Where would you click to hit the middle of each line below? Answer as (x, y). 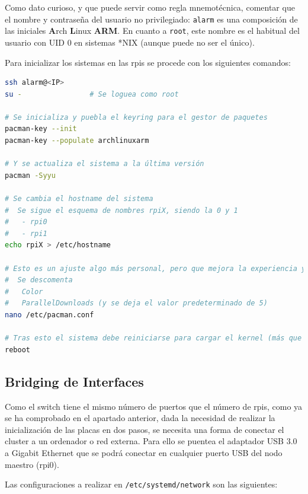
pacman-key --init (41, 129)
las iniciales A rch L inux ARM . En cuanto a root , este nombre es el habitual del (152, 31)
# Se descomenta (39, 280)
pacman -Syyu (30, 175)
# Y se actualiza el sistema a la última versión (105, 164)
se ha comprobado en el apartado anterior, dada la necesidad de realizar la (140, 418)
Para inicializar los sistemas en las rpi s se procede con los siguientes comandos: (148, 62)
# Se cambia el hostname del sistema (79, 199)
